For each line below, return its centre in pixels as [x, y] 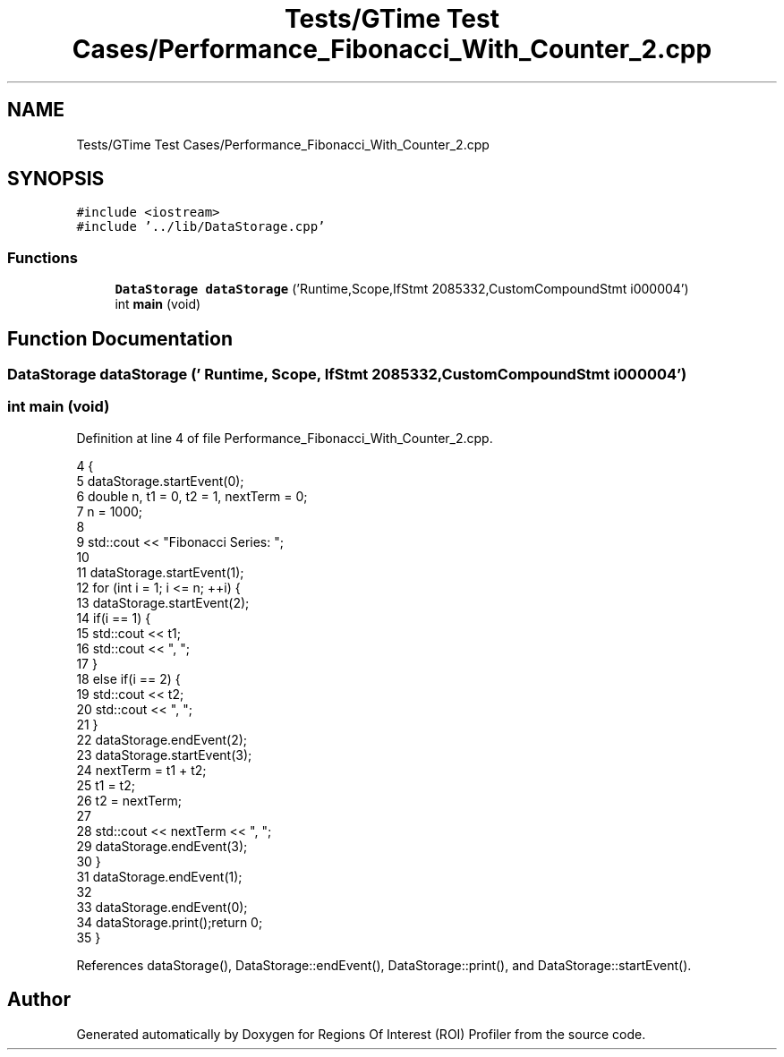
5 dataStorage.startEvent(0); [160, 481]
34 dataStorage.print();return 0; [170, 922]
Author [39, 1000]
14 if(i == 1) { [114, 618]
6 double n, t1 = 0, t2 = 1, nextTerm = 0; [192, 496]
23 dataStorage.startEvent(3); [164, 754]
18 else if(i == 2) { [128, 678]
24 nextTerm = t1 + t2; [141, 770]
